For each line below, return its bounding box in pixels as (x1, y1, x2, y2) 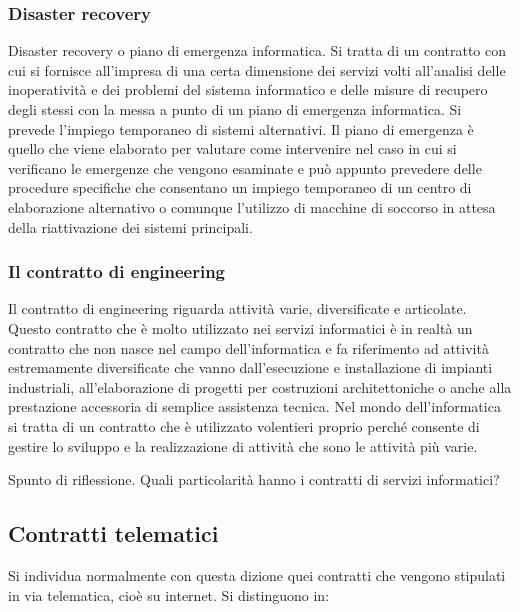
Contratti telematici (8, 518, 219, 549)
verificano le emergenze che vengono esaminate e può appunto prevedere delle (8, 157, 482, 178)
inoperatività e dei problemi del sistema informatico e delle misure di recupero (8, 79, 488, 100)
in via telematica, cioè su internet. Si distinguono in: (8, 584, 330, 605)
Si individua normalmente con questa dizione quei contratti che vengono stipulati (8, 564, 506, 585)
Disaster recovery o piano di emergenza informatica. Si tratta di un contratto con (8, 40, 507, 61)
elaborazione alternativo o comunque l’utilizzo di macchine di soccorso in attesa (8, 196, 496, 217)
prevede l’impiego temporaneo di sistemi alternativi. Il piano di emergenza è (8, 118, 474, 139)
